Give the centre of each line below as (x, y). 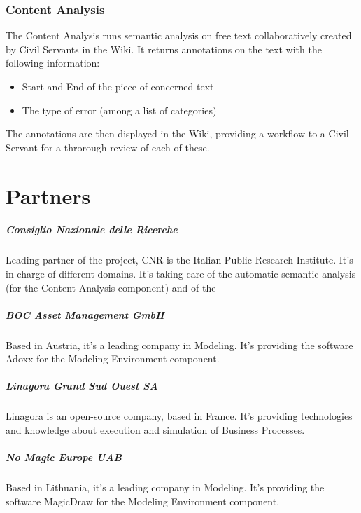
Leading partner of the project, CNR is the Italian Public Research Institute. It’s (179, 260)
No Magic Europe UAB (64, 457)
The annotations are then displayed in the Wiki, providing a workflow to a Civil (177, 134)
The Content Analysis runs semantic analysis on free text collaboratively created (179, 35)
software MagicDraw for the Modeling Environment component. (143, 501)
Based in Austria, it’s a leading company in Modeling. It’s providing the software (179, 344)
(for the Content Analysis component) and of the (111, 287)
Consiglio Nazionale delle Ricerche (92, 230)
